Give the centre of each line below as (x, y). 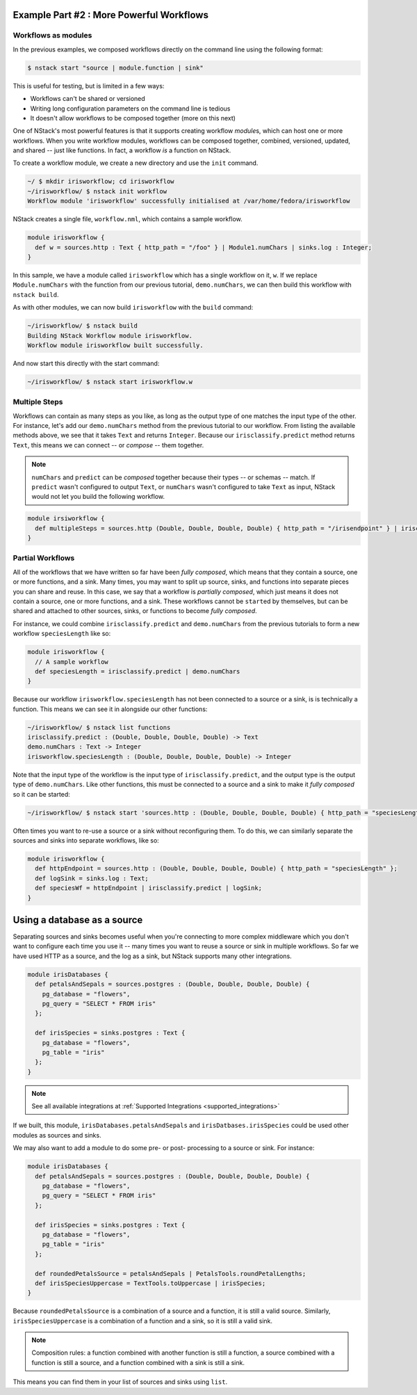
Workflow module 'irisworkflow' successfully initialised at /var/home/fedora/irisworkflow (189, 201)
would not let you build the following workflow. (98, 497)
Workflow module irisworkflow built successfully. (116, 345)
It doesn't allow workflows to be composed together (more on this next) (133, 118)
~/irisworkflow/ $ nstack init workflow (97, 191)
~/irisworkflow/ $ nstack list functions (99, 727)
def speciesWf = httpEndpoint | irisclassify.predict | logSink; (149, 888)
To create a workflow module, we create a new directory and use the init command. (136, 163)
